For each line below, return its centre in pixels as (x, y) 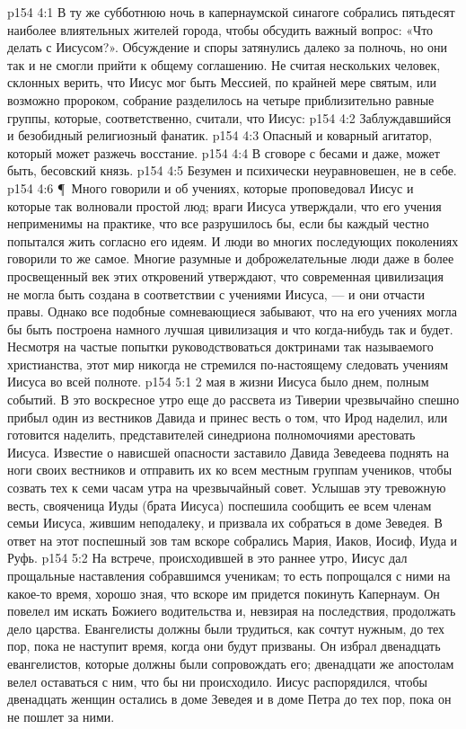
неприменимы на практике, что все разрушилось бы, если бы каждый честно (218, 223)
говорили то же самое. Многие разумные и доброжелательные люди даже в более (231, 258)
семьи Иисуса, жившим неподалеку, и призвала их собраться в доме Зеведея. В (225, 523)
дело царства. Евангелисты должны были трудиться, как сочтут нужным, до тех (226, 628)
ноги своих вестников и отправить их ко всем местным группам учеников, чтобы (230, 470)
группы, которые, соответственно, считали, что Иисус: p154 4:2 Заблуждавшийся (229, 117)
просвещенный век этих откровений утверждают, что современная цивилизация (226, 276)
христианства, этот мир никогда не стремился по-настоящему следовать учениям (228, 364)
